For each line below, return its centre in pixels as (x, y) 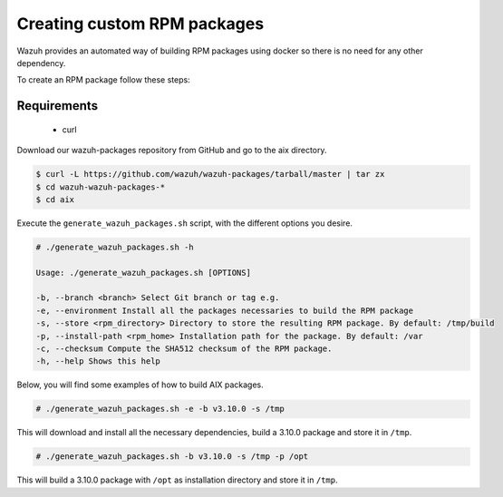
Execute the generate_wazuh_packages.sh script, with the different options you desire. (185, 223)
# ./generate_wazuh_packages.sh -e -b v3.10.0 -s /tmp (160, 409)
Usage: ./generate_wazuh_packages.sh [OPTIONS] (143, 273)
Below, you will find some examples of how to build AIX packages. (140, 385)
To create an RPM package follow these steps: (103, 80)
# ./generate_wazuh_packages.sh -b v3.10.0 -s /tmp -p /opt (172, 457)
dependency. (41, 63)
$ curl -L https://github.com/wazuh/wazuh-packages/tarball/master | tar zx (210, 174)
